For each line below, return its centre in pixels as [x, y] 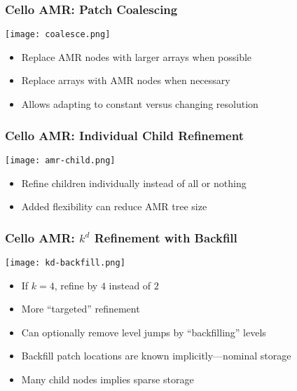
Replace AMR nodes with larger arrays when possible [137, 56]
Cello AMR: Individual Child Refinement [124, 135]
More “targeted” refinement [81, 309]
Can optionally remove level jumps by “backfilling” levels [144, 332]
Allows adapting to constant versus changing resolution [140, 104]
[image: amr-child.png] [60, 160]
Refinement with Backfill [166, 237]
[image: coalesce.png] [58, 35]
